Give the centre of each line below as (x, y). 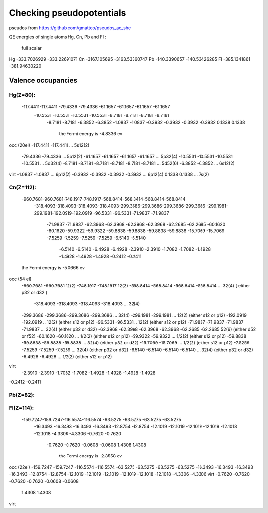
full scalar (32, 48)
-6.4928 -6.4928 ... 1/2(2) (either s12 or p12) (67, 357)
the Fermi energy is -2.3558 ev (90, 456)
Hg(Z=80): (22, 95)
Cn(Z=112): (23, 187)
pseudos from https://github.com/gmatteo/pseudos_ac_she (70, 28)
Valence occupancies (43, 80)
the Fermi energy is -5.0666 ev (53, 267)
